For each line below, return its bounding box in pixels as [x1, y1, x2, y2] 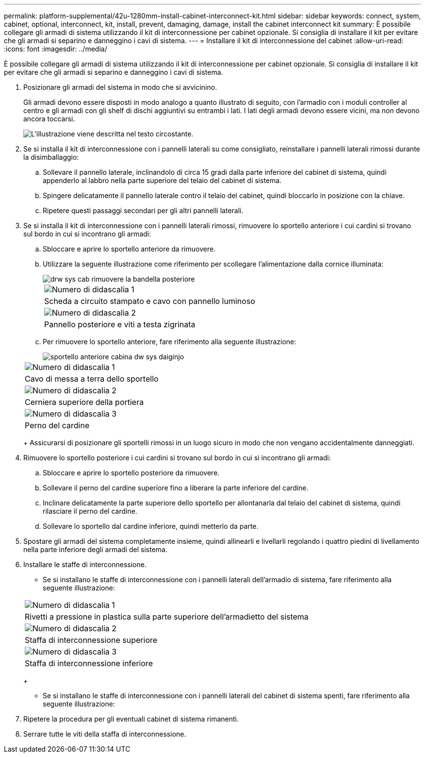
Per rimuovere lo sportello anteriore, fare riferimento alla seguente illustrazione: [43, 337, 296, 346]
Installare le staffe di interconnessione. [23, 560, 147, 569]
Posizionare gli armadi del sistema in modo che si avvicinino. [23, 83, 217, 91]
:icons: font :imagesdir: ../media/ [4, 45, 107, 53]
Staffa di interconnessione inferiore [25, 658, 153, 668]
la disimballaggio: [23, 153, 79, 161]
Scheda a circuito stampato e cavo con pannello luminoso [44, 296, 255, 306]
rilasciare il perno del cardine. [43, 507, 137, 515]
